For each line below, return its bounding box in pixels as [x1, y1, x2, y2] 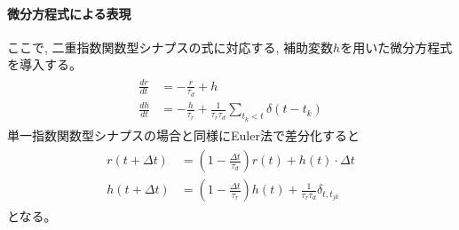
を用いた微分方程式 [340, 37, 453, 56]
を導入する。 [7, 55, 82, 74]
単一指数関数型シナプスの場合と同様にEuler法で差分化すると [7, 125, 360, 144]
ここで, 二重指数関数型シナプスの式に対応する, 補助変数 [7, 37, 334, 56]
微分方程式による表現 [7, 4, 131, 22]
